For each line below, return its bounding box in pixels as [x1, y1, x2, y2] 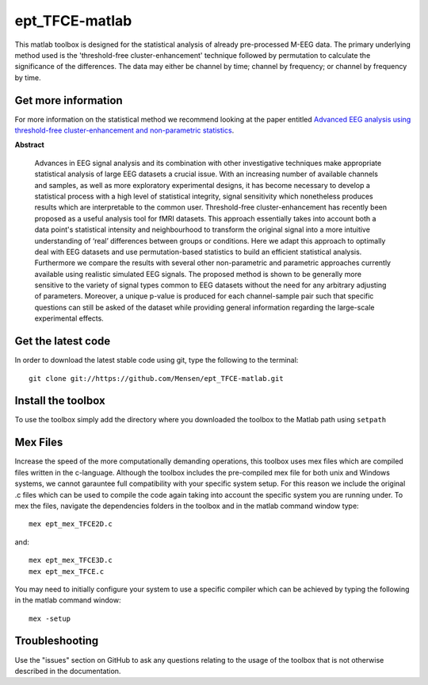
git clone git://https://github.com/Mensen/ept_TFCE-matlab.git [29, 374, 285, 383]
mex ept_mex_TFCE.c [29, 567, 105, 575]
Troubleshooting [14, 634, 99, 648]
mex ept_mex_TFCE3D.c [29, 556, 113, 565]
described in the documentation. [14, 666, 121, 675]
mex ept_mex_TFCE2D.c [29, 520, 113, 529]
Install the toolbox [14, 394, 106, 408]
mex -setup [29, 614, 71, 623]
